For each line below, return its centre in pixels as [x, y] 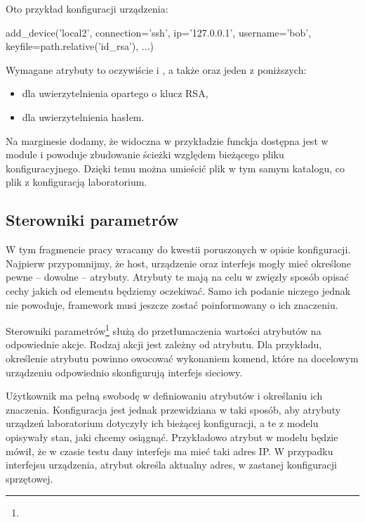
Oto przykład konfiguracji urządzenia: [87, 8]
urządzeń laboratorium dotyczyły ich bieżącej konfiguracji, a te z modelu [162, 423]
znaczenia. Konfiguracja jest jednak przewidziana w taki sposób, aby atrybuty [173, 409]
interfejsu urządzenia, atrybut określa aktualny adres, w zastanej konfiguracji [171, 465]
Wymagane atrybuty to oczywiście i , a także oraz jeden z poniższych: [156, 69]
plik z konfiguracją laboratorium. [77, 182]
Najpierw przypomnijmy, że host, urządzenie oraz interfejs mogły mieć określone [179, 263]
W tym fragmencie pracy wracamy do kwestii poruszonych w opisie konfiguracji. [178, 249]
